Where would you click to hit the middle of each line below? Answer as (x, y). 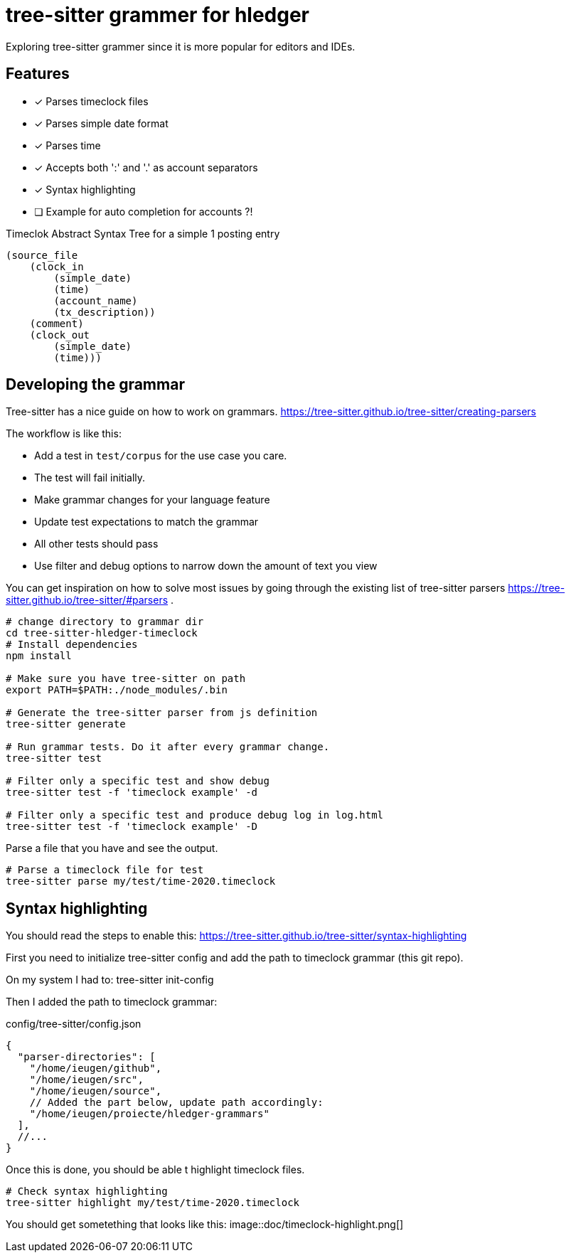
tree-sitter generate (66, 724)
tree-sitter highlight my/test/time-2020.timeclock (153, 1203)
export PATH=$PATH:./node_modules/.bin (117, 690)
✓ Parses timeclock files (91, 101)
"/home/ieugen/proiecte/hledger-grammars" (149, 1114)
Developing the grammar (95, 385)
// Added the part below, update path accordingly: (176, 1103)
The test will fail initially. (90, 478)
